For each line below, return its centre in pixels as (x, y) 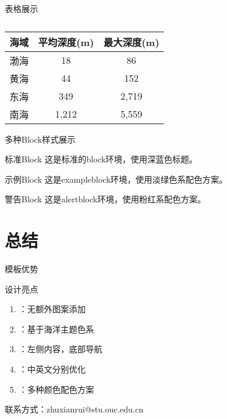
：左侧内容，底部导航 (60, 349)
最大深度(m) (131, 42)
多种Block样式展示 (40, 139)
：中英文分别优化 (52, 369)
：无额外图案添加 (52, 309)
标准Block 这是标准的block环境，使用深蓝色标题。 (101, 159)
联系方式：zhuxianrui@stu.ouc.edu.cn (74, 409)
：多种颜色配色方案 (56, 389)
